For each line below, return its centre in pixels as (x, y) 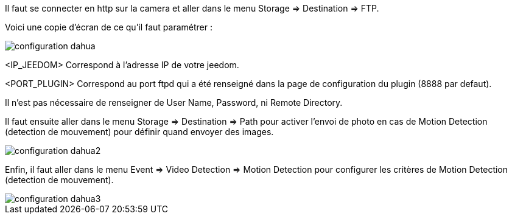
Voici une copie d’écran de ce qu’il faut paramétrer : (109, 27)
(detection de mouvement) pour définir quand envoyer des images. (139, 132)
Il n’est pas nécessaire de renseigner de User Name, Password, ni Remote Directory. (174, 103)
